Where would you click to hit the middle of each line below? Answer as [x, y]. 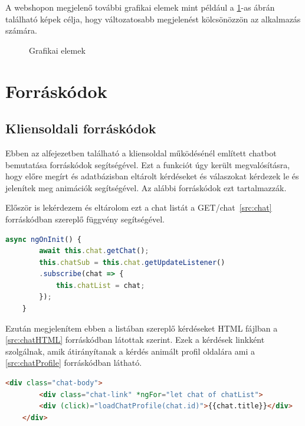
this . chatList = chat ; [100, 285]
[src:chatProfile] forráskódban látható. [74, 363]
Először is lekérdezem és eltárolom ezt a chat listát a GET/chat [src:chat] [139, 207]
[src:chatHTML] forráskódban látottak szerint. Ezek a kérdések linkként [135, 340]
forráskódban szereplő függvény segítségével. [85, 219]
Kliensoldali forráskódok [81, 128]
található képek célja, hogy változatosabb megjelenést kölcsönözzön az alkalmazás [153, 19]
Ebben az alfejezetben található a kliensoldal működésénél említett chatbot [141, 153]
